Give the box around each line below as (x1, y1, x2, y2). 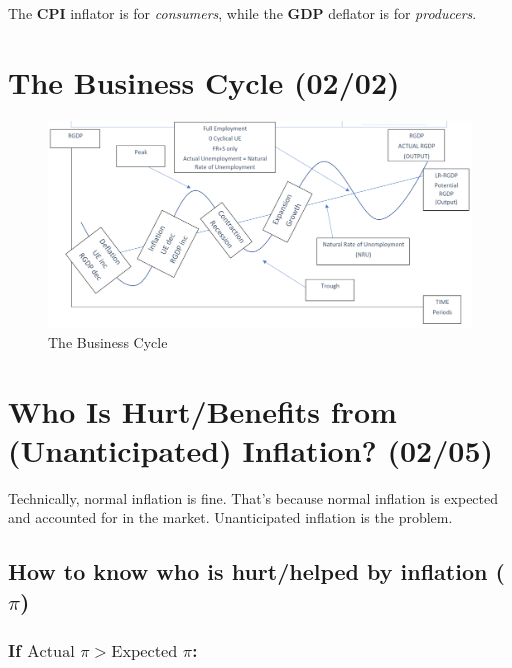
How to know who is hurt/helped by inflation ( (8, 556, 505, 587)
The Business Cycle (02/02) (8, 61, 400, 102)
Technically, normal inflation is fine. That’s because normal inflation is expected (8, 487, 499, 508)
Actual (27, 643, 75, 660)
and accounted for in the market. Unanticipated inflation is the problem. (8, 507, 453, 528)
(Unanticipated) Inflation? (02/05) (8, 429, 494, 470)
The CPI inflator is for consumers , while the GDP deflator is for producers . (8, 3, 477, 23)
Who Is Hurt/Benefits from (8, 390, 397, 431)
